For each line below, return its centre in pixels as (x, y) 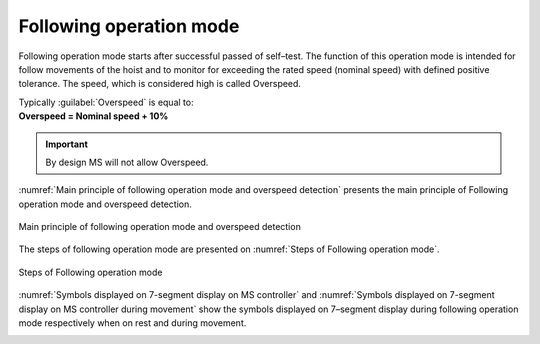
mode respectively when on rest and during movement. (132, 323)
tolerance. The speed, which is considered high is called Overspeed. (160, 84)
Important (67, 144)
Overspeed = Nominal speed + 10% (93, 116)
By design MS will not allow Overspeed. (127, 162)
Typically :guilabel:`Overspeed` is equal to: (106, 102)
